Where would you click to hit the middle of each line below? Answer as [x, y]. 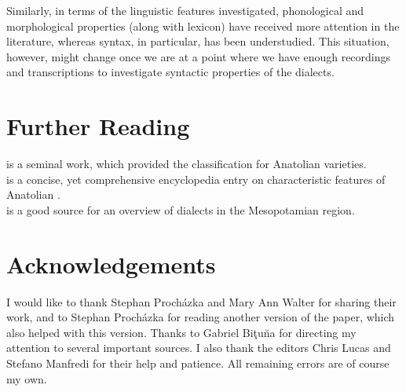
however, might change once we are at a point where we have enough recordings [199, 56]
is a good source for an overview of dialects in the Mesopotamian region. [181, 209]
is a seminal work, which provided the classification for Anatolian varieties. [187, 164]
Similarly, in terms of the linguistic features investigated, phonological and [185, 10]
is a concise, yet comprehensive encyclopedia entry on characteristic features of [196, 179]
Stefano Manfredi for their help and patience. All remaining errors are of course [198, 363]
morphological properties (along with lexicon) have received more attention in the [203, 26]
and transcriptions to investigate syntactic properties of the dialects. [170, 72]
